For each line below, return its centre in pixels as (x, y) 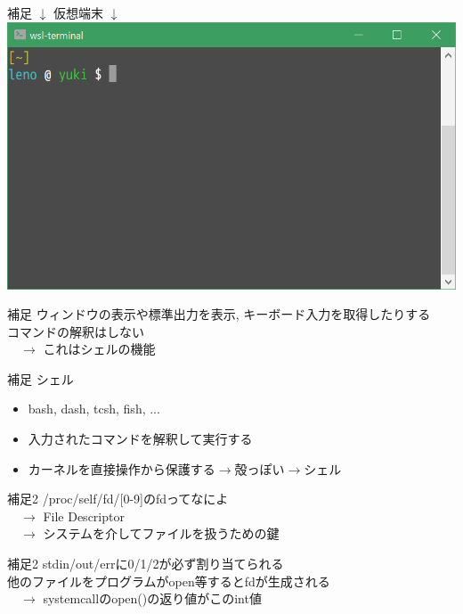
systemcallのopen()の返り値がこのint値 (152, 598)
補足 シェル (41, 378)
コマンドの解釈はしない (76, 331)
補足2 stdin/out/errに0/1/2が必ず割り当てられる (146, 564)
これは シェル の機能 (99, 349)
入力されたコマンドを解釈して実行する (140, 439)
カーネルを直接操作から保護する (122, 468)
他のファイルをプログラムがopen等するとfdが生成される (169, 581)
